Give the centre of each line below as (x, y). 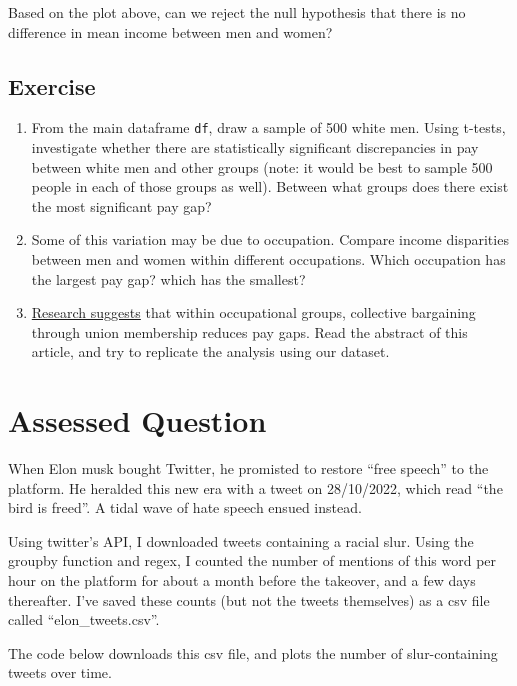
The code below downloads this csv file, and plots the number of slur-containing (253, 652)
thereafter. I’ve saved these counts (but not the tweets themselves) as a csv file (249, 599)
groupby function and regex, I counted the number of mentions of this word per (252, 560)
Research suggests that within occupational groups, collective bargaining (253, 312)
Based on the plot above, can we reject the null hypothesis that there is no (237, 12)
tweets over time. (60, 672)
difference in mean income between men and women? (170, 31)
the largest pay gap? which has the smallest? (168, 278)
